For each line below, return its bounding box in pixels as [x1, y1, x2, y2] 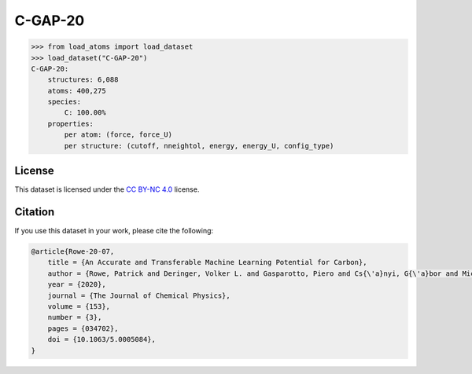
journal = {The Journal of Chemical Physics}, [47, 291, 231, 300]
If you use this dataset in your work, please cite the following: [14, 226, 214, 236]
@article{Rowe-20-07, [31, 247, 115, 256]
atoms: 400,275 [47, 86, 106, 95]
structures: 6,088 [47, 75, 119, 84]
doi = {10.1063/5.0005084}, [47, 335, 157, 344]
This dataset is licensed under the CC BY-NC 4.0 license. [14, 185, 200, 194]
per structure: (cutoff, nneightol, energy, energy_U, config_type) [64, 141, 334, 150]
